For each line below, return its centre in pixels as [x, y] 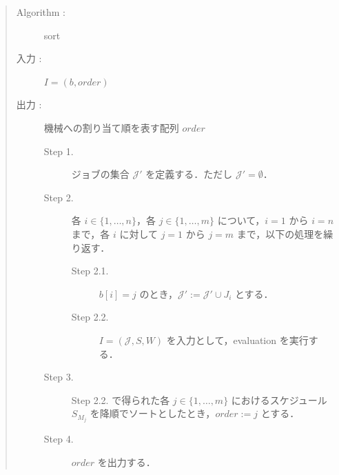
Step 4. [59, 439]
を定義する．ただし [189, 174]
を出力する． [126, 462]
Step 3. [59, 377]
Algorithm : [41, 12]
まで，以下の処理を [280, 233]
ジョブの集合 [100, 174]
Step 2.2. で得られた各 [121, 400]
